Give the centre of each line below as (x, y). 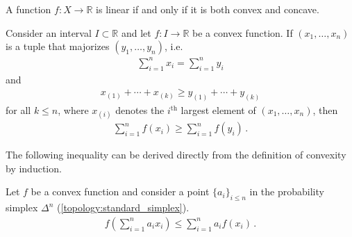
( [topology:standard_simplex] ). (123, 207)
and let (136, 32)
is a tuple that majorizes (58, 46)
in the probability (287, 191)
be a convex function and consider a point (120, 191)
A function (28, 9)
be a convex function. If (243, 32)
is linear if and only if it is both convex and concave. (208, 9)
